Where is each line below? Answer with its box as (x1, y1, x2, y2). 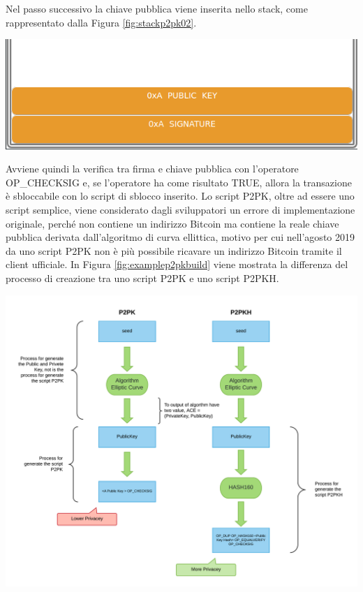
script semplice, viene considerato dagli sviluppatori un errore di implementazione (6, 202, 355, 217)
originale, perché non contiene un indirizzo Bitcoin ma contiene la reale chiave (6, 216, 339, 230)
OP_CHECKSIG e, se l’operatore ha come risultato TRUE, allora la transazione (6, 175, 352, 189)
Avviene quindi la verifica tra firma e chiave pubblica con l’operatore (6, 161, 299, 176)
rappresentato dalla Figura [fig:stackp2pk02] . (6, 15, 197, 29)
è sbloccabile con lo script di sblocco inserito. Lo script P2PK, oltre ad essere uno (6, 188, 355, 203)
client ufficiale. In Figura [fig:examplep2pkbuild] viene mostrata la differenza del (6, 257, 348, 272)
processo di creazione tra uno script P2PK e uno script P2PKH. (6, 271, 279, 286)
